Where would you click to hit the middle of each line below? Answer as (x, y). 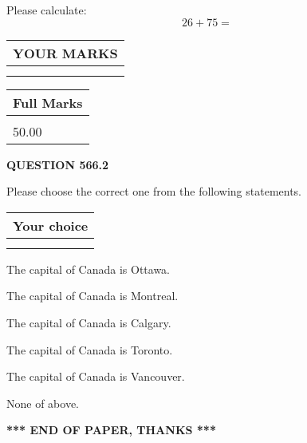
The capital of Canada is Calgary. (89, 322)
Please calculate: (47, 10)
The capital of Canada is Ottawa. (89, 269)
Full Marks (48, 102)
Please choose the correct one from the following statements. (154, 191)
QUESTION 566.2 (58, 164)
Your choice (51, 225)
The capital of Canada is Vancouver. (96, 376)
